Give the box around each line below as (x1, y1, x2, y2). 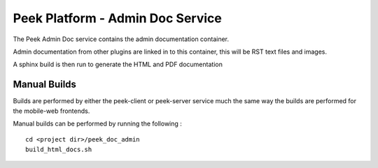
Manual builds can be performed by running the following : (13, 119, 182, 128)
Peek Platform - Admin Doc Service (13, 10, 222, 26)
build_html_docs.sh (25, 145, 92, 153)
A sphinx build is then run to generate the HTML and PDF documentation (13, 60, 223, 69)
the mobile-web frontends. (13, 107, 90, 115)
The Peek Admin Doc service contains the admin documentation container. (13, 35, 230, 43)
